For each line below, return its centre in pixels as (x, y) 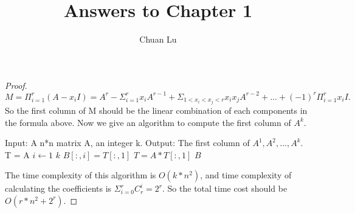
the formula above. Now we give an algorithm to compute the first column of (148, 122)
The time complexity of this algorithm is (81, 175)
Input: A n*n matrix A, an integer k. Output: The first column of (127, 143)
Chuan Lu (158, 39)
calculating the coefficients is (58, 188)
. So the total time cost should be (225, 188)
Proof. (16, 85)
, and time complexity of (246, 175)
